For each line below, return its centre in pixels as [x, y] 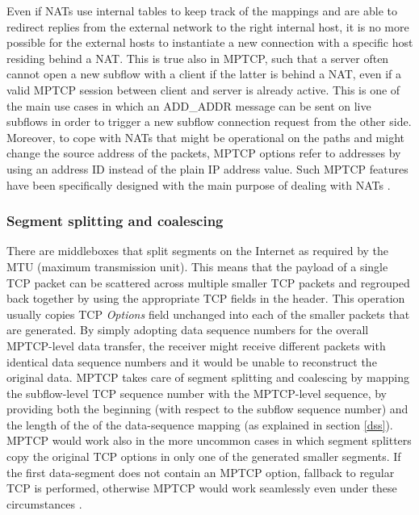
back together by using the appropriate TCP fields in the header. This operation [206, 298]
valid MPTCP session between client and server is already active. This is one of [203, 89]
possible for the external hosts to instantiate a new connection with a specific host [210, 42]
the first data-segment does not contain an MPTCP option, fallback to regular [201, 472]
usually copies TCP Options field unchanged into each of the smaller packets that [208, 314]
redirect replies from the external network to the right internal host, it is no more [208, 26]
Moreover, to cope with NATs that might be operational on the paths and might [206, 137]
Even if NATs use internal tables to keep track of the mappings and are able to [202, 10]
